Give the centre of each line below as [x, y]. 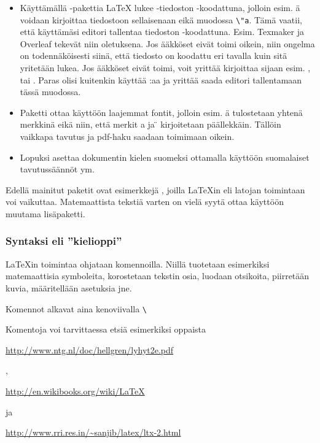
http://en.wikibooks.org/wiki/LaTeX [75, 391]
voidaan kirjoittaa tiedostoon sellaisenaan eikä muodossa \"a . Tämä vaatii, [161, 19]
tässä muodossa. [50, 92]
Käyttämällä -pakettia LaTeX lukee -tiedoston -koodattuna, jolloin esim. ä [160, 7]
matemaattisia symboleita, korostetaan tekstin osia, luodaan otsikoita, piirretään [158, 276]
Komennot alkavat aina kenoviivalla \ [76, 308]
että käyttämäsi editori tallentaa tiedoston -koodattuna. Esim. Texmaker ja [162, 32]
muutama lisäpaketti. [45, 213]
